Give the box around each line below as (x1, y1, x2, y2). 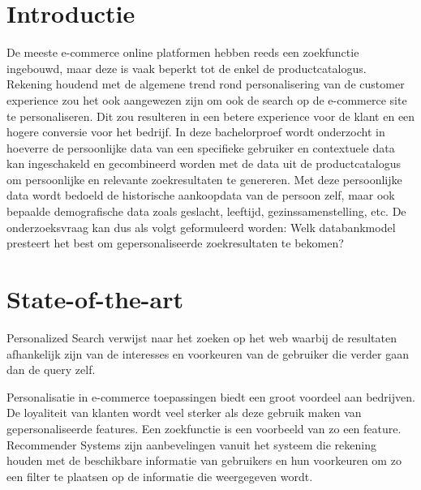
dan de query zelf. (6, 361, 96, 378)
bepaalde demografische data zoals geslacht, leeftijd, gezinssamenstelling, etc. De (6, 203, 406, 220)
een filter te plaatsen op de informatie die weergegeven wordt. (6, 467, 313, 484)
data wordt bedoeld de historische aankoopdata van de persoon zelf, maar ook (6, 187, 395, 204)
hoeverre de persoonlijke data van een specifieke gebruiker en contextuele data (6, 139, 395, 156)
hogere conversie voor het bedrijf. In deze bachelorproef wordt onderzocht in (6, 123, 385, 140)
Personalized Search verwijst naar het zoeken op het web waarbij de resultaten (6, 329, 397, 346)
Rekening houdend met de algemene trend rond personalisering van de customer (6, 75, 405, 92)
